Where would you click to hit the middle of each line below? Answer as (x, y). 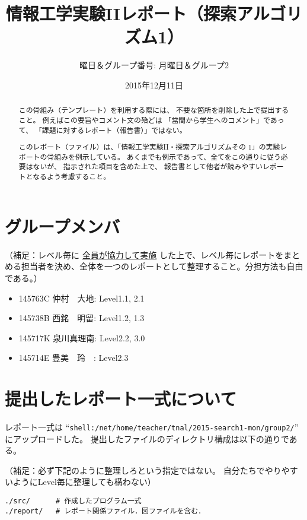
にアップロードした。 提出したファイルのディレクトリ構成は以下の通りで (147, 438)
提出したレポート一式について (121, 399)
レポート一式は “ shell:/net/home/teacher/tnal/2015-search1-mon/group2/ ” (152, 427)
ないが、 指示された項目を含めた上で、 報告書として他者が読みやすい (148, 167)
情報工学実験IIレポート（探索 (121, 13)
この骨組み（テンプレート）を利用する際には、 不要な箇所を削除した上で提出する (154, 110)
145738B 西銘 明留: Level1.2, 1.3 (81, 318)
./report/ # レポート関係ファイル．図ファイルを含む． (105, 511)
